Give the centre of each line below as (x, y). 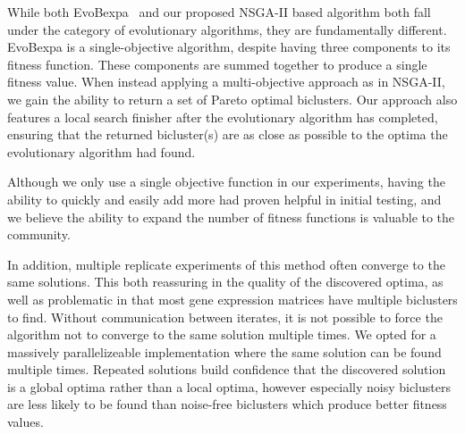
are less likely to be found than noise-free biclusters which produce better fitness (227, 404)
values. (25, 422)
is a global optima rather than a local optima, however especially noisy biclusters (229, 386)
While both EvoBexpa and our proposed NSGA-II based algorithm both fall (219, 12)
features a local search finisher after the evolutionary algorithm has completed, (223, 117)
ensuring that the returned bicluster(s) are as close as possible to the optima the (228, 134)
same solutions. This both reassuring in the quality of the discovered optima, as (225, 282)
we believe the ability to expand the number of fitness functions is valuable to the (231, 217)
